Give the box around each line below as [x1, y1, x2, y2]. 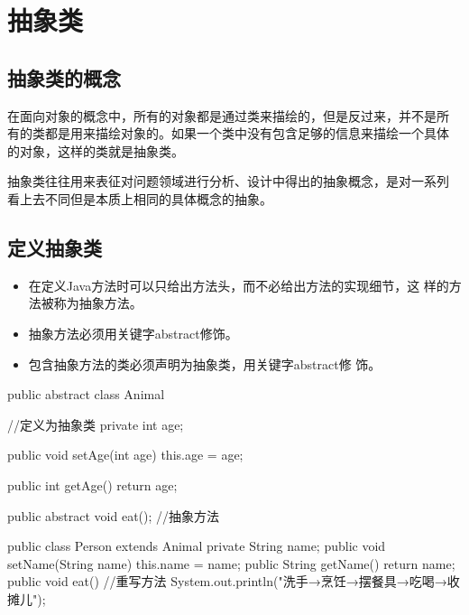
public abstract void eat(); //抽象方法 [7, 506, 220, 525]
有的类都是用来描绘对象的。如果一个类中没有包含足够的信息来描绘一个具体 [7, 124, 449, 143]
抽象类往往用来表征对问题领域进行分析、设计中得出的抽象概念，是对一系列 [7, 172, 449, 191]
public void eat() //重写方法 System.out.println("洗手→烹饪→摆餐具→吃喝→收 [7, 572, 460, 591]
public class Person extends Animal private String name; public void [7, 536, 386, 555]
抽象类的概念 [7, 63, 121, 91]
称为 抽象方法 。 [53, 294, 143, 312]
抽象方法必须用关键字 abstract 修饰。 [28, 323, 238, 342]
